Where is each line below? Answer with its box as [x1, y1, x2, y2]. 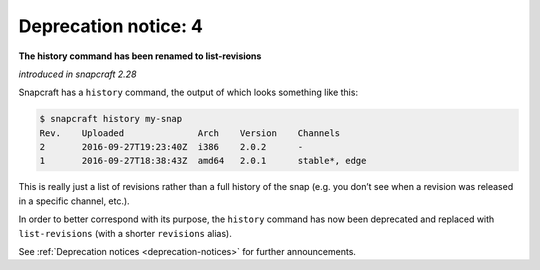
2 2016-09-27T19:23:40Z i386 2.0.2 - [39, 141, 304, 153]
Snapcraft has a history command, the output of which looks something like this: [18, 86, 359, 99]
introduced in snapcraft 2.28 [18, 68, 137, 80]
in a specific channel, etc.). [18, 195, 130, 207]
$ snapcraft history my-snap [39, 113, 183, 125]
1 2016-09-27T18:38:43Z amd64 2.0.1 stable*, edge [39, 155, 367, 167]
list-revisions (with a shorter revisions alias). [18, 227, 232, 239]
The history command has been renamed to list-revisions [18, 50, 262, 62]
